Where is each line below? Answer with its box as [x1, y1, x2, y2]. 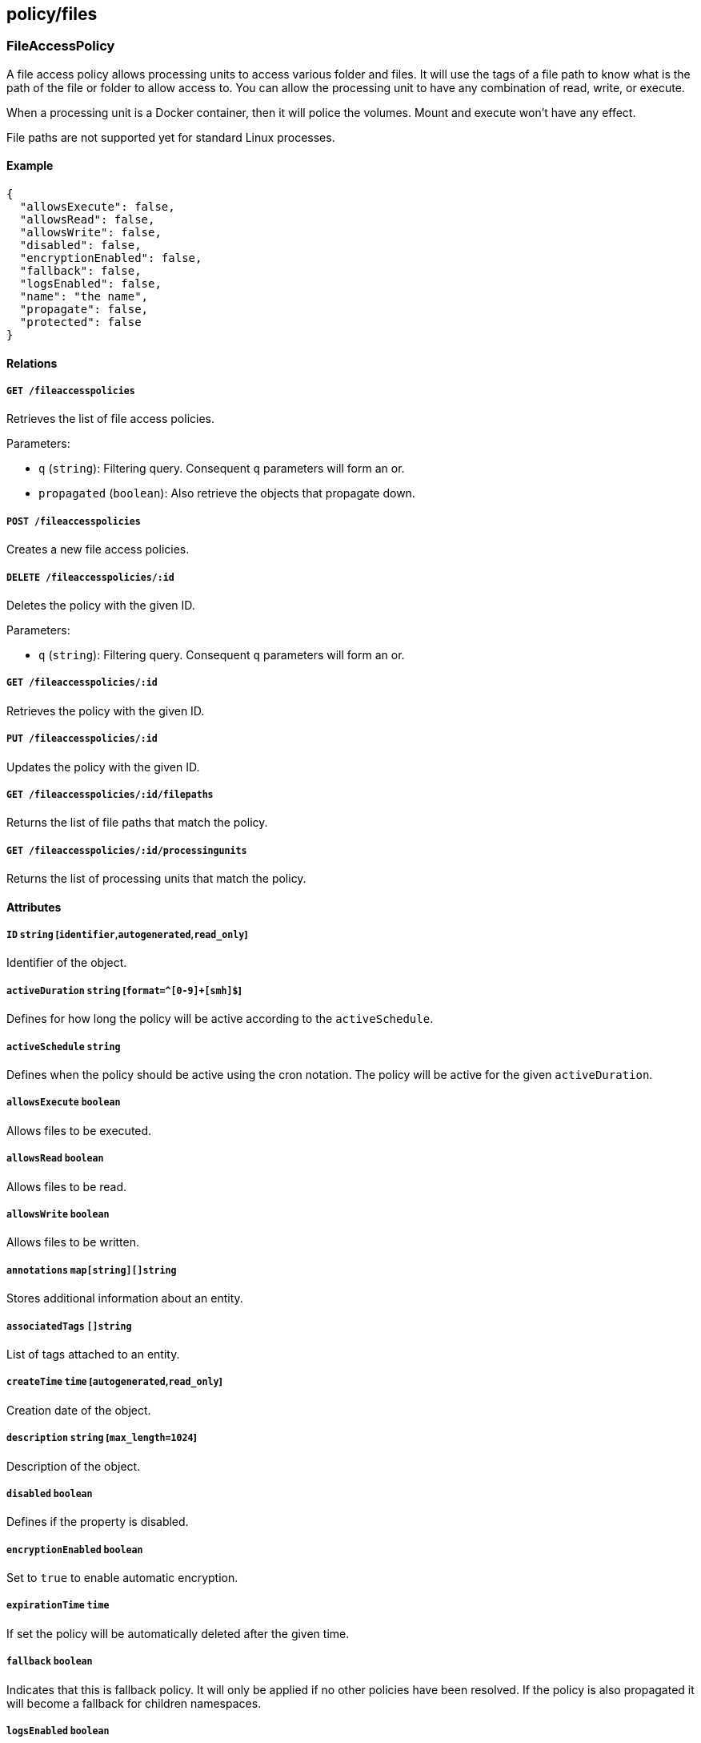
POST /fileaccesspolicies [6, 515, 141, 527]
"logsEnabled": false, [19, 277, 162, 291]
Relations [6, 356, 58, 370]
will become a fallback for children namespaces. [6, 1696, 262, 1710]
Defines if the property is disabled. [6, 1515, 189, 1529]
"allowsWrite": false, [19, 226, 162, 240]
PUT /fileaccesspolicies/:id [6, 733, 158, 745]
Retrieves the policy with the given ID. [6, 703, 205, 718]
